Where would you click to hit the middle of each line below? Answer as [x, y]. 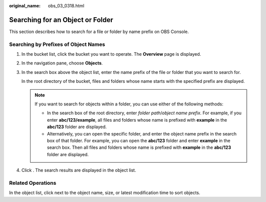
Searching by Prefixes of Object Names [57, 44]
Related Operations [33, 183]
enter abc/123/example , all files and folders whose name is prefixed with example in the [137, 120]
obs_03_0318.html [66, 6]
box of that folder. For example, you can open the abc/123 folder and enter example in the [139, 140]
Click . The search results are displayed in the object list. [79, 170]
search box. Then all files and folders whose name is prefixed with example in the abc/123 [139, 147]
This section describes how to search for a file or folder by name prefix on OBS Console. [99, 32]
